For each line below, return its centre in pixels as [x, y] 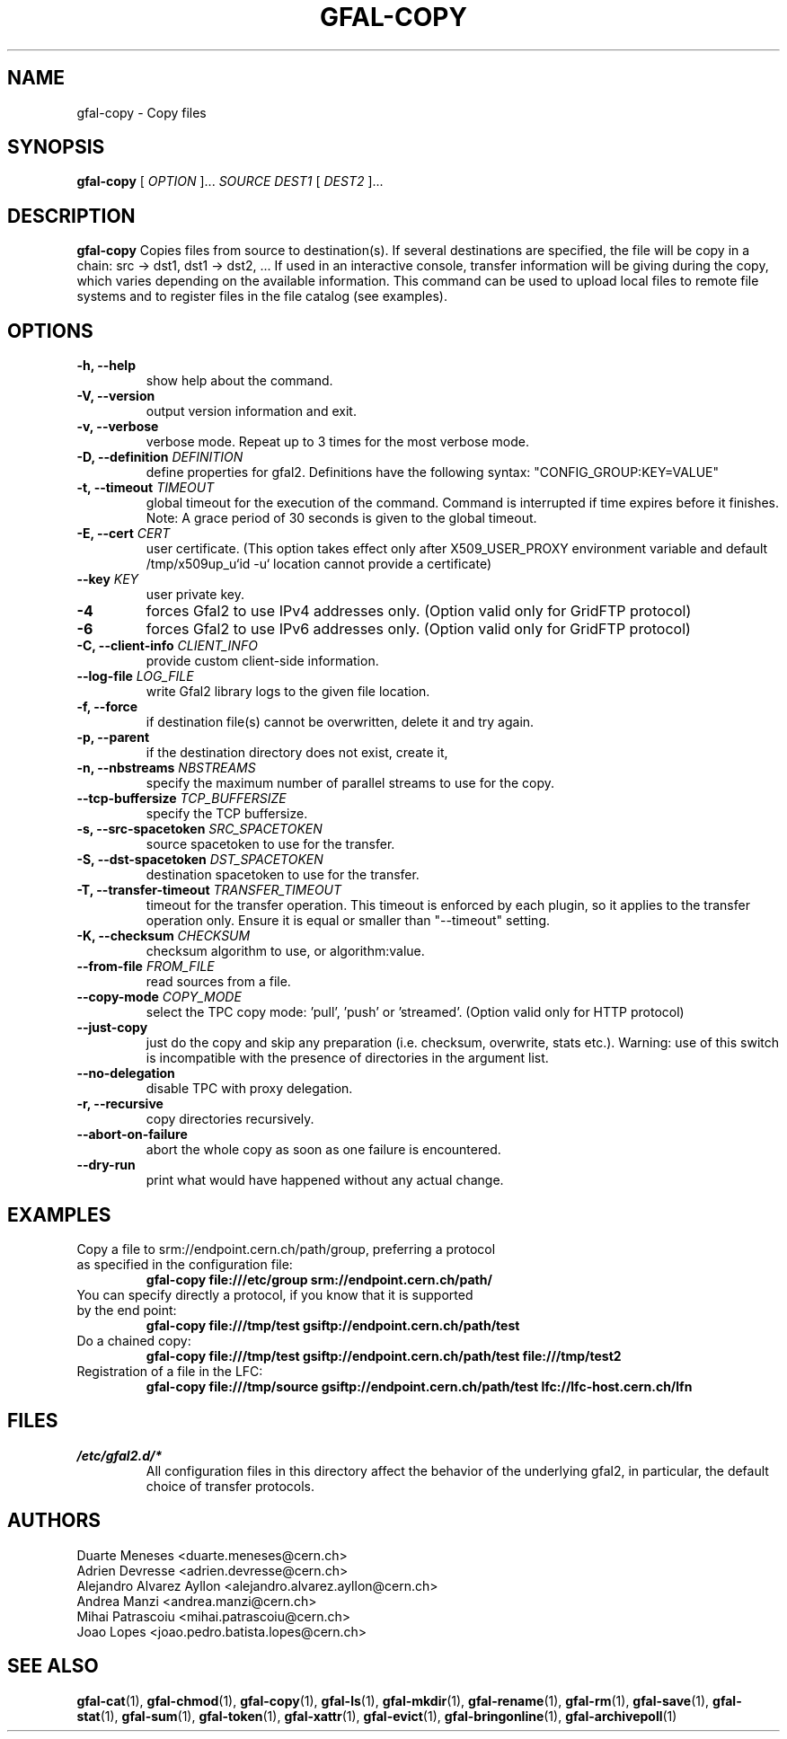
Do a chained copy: [134, 1340]
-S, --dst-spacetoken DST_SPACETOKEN [200, 860]
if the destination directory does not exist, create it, [297, 753]
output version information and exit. [251, 411]
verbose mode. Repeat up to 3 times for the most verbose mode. [337, 442]
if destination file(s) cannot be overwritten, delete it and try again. [340, 722]
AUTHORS [54, 1521]
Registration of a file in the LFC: [170, 1371]
